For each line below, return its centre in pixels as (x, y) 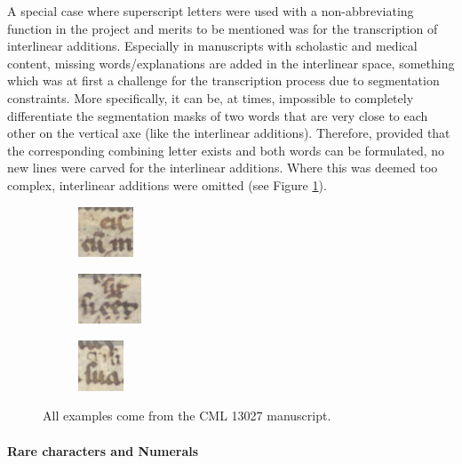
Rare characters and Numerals (103, 450)
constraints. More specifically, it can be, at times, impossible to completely (211, 97)
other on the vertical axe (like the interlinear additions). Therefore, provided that (229, 133)
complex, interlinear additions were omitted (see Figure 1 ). (167, 184)
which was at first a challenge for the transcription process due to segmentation (223, 80)
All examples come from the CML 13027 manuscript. (187, 416)
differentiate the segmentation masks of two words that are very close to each (218, 115)
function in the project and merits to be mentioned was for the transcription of (223, 28)
